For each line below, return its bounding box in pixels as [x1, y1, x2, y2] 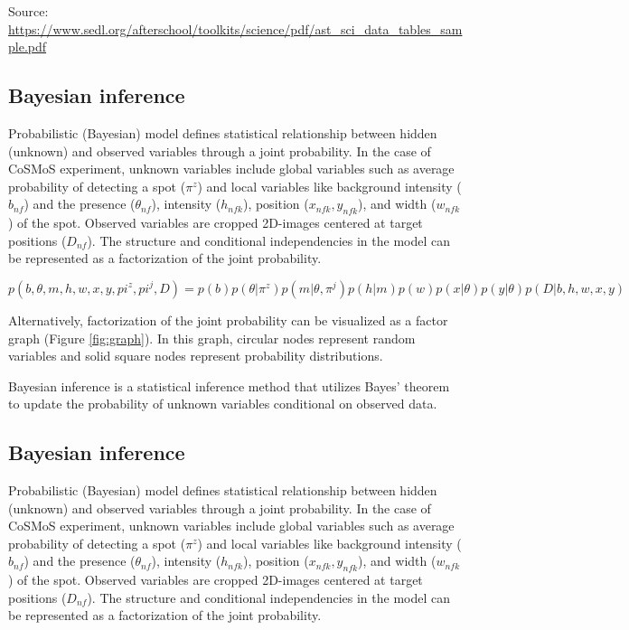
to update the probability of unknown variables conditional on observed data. [8, 394, 437, 413]
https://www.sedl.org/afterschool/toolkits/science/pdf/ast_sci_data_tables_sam [8, 19, 463, 38]
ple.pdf [8, 37, 47, 56]
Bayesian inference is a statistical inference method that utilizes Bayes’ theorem [8, 376, 450, 395]
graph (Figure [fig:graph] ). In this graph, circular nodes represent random [8, 328, 416, 347]
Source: [8, 2, 49, 20]
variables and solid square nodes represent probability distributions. [8, 346, 383, 365]
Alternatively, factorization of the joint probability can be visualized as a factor [8, 310, 448, 329]
